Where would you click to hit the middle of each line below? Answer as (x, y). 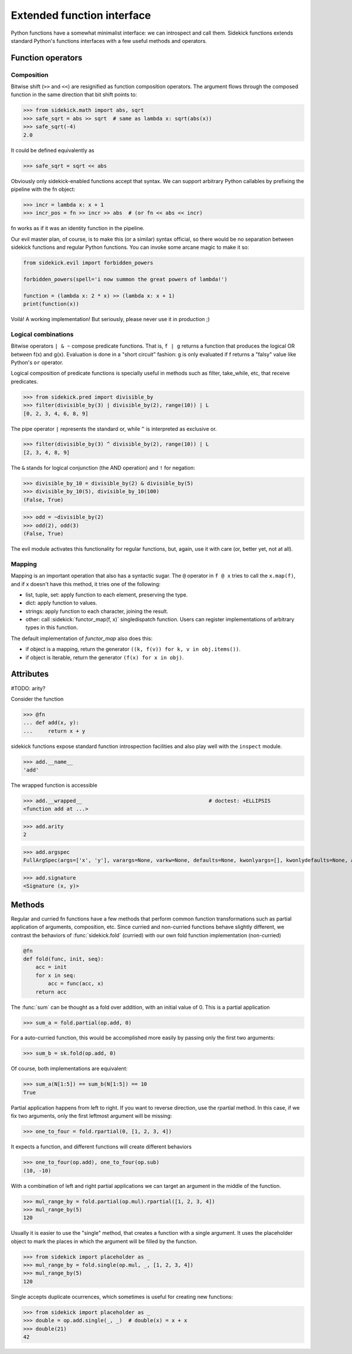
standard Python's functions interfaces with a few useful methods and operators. (109, 41)
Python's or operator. (37, 362)
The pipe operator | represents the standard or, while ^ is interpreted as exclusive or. (114, 429)
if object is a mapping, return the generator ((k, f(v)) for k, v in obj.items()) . (133, 649)
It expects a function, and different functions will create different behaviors (101, 1147)
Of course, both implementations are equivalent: (69, 1069)
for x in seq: (56, 975)
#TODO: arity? (28, 688)
